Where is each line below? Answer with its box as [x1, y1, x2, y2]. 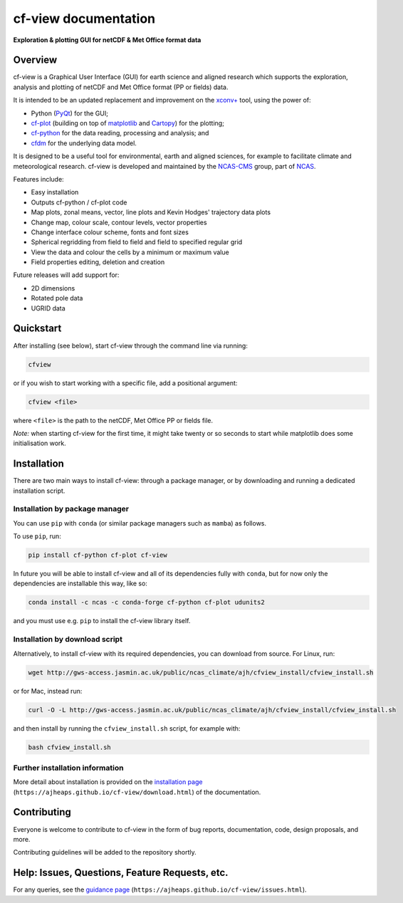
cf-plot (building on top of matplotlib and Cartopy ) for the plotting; [31, 119, 224, 127]
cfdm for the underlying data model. [31, 139, 137, 147]
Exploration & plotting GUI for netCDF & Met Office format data [13, 36, 201, 44]
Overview [13, 54, 58, 66]
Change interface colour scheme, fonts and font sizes [31, 228, 189, 236]
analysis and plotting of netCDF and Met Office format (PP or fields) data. [13, 83, 229, 91]
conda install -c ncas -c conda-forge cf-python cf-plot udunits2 [28, 598, 265, 607]
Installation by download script [13, 635, 122, 644]
